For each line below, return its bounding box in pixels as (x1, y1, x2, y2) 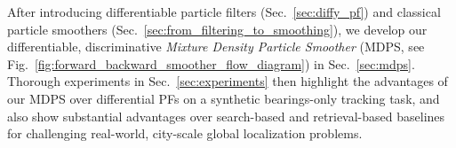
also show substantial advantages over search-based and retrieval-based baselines (7, 106, 445, 125)
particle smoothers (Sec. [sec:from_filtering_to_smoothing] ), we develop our (7, 19, 428, 38)
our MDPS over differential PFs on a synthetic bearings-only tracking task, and (7, 89, 440, 107)
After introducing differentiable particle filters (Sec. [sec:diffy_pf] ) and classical (7, 3, 441, 20)
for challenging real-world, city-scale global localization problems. (7, 124, 363, 143)
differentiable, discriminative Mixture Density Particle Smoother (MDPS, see (7, 37, 425, 56)
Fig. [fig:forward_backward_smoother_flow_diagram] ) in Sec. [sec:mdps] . (7, 54, 415, 73)
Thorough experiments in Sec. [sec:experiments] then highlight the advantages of (7, 72, 448, 90)
